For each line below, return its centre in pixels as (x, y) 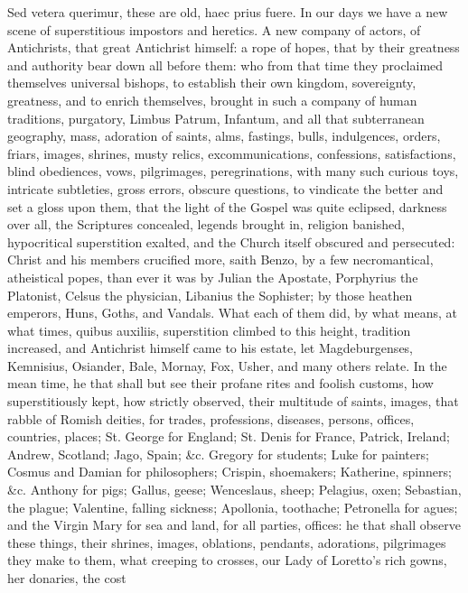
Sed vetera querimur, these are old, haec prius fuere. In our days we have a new (228, 12)
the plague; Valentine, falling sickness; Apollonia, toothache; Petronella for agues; (233, 507)
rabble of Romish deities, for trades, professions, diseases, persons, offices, (211, 418)
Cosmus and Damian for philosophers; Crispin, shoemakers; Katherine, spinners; (229, 472)
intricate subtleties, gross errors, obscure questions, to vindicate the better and (225, 188)
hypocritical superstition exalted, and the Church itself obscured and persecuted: (231, 241)
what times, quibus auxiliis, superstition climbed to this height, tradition (209, 330)
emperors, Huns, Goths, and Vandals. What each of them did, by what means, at (232, 313)
